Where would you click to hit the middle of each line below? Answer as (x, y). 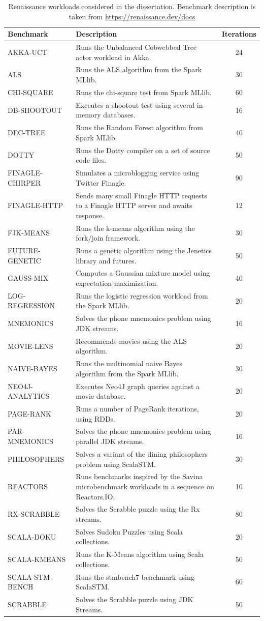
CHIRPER (24, 182)
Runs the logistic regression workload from (142, 295)
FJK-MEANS (29, 233)
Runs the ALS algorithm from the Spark (139, 69)
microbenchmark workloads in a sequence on (145, 486)
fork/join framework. (108, 238)
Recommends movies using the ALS (131, 341)
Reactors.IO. (95, 496)
